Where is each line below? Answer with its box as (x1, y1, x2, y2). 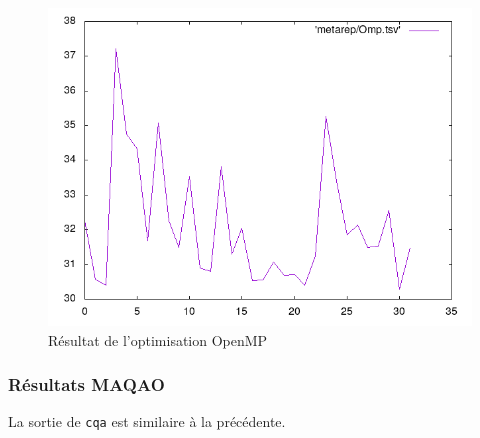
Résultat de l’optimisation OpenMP (48, 329, 268, 350)
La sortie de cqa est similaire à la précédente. (8, 411, 286, 432)
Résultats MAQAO (8, 372, 165, 397)
